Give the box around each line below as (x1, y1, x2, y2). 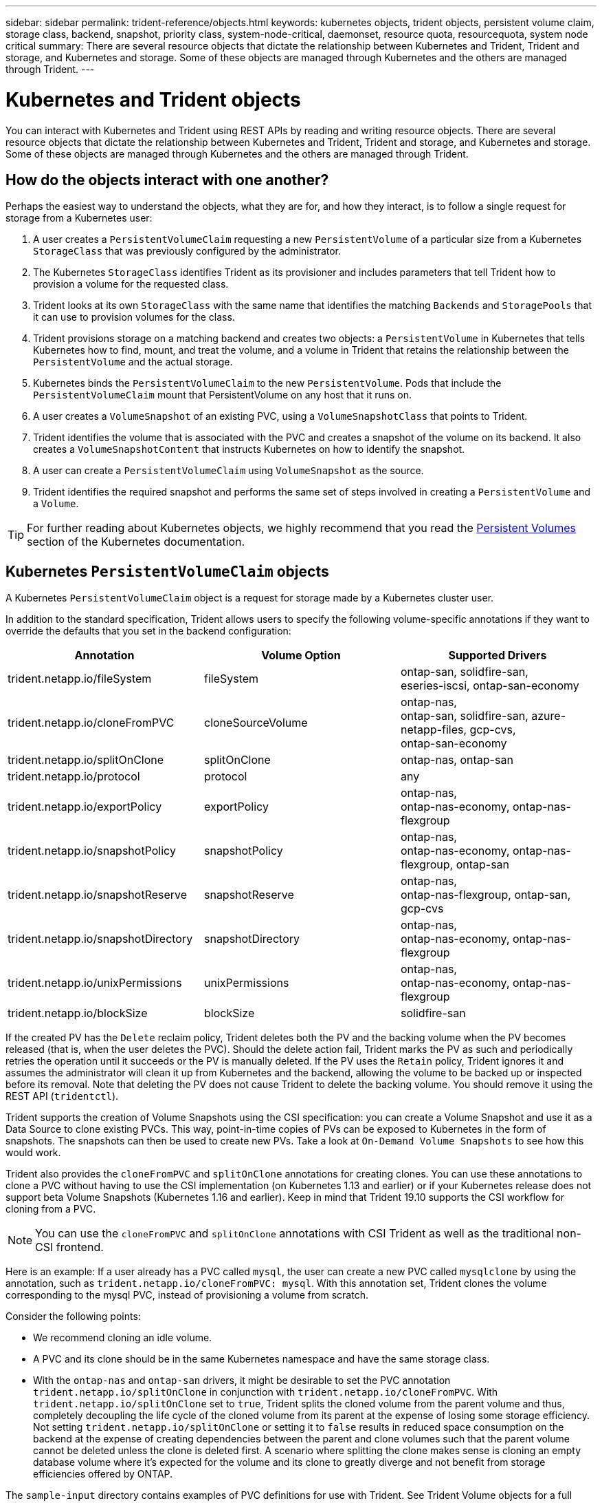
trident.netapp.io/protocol (8, 769, 140, 784)
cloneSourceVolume (203, 716, 308, 730)
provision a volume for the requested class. (33, 278, 229, 290)
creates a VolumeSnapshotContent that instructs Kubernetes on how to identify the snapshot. (33, 443, 465, 456)
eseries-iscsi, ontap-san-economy (400, 679, 579, 693)
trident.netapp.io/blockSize (8, 1006, 148, 1021)
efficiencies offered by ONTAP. (33, 1468, 173, 1480)
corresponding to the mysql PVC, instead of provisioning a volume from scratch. (5, 1289, 368, 1301)
